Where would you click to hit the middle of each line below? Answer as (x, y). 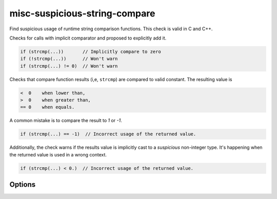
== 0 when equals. (47, 107)
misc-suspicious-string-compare (82, 13)
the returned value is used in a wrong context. (58, 154)
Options (23, 185)
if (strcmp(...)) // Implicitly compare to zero (91, 52)
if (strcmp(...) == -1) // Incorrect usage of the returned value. (108, 134)
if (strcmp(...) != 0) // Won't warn (69, 66)
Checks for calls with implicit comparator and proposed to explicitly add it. (88, 38)
